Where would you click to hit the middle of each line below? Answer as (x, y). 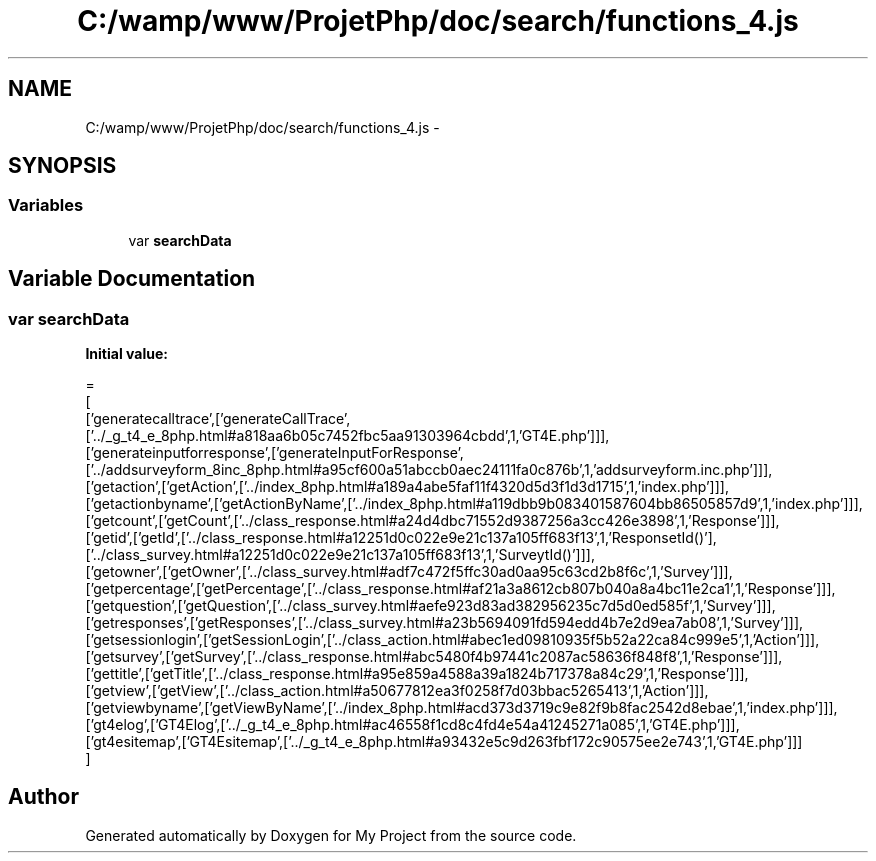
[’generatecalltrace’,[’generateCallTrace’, (218, 419)
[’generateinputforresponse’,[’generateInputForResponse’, (274, 453)
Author (43, 797)
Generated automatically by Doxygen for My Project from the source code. (331, 835)
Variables (46, 205)
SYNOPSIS (62, 166)
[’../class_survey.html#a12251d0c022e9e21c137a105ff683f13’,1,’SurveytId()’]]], (340, 555)
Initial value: (126, 354)
